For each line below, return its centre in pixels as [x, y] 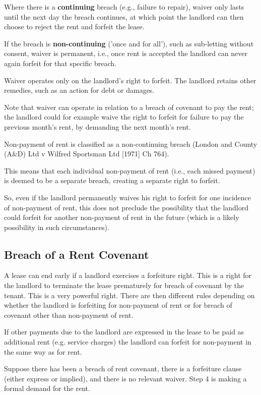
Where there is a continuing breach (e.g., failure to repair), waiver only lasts [124, 7]
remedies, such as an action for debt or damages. [79, 90]
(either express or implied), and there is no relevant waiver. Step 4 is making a [125, 378]
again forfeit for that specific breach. [60, 63]
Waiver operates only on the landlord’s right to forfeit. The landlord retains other [130, 80]
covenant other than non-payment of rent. [69, 315]
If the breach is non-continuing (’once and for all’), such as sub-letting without [129, 43]
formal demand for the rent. [47, 388]
